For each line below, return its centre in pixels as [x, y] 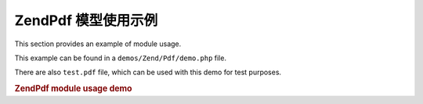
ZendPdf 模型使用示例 [86, 20]
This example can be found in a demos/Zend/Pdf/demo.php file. [121, 58]
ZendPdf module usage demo [73, 88]
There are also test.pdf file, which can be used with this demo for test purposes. [148, 72]
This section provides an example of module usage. [98, 44]
